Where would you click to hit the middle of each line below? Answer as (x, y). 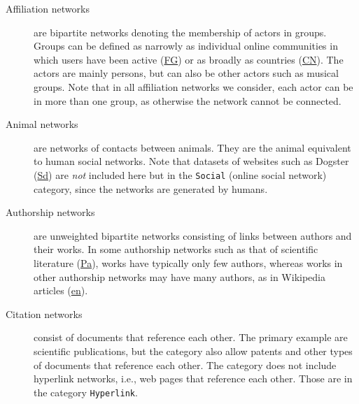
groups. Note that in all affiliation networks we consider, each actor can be (193, 86)
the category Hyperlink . (86, 392)
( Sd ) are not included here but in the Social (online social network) (180, 174)
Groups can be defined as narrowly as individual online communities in (186, 46)
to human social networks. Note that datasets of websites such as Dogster (191, 161)
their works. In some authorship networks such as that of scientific (176, 249)
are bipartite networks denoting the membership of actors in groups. (180, 32)
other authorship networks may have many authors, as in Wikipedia (179, 276)
